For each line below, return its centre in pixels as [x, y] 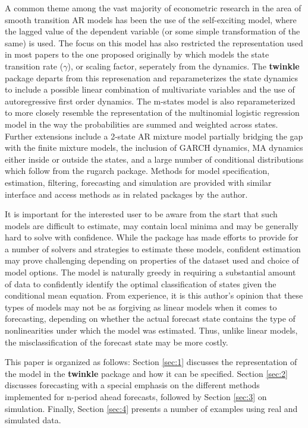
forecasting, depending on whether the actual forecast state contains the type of [150, 318]
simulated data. [33, 420]
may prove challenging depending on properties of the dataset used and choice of [152, 260]
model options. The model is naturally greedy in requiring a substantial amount [150, 272]
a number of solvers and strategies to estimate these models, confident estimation [153, 248]
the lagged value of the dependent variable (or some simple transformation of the [153, 31]
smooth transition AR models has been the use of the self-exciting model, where [151, 19]
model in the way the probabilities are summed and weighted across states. [142, 124]
